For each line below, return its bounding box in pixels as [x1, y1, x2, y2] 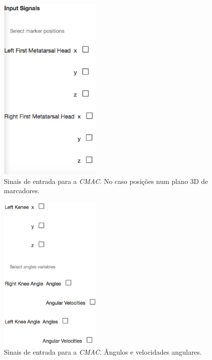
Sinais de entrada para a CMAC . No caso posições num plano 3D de [4, 176, 208, 186]
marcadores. [4, 185, 40, 196]
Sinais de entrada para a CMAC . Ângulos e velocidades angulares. [4, 346, 202, 357]
